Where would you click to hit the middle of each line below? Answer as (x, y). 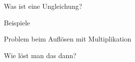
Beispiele (17, 22)
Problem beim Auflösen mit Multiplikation (68, 39)
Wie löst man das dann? (40, 55)
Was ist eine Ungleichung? (43, 6)
